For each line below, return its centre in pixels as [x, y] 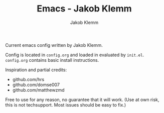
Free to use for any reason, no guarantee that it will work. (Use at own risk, [82, 100]
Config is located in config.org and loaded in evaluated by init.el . [75, 55]
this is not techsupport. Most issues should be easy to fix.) [66, 105]
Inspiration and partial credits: [36, 70]
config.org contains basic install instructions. [52, 60]
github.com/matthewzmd [38, 90]
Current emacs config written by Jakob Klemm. [54, 45]
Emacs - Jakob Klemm [84, 9]
